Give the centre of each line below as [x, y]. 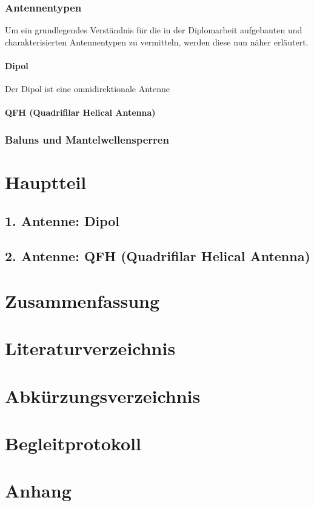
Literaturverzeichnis [90, 348]
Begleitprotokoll [73, 443]
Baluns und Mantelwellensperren [87, 139]
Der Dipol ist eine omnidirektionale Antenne [88, 89]
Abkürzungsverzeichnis [103, 395]
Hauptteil [46, 182]
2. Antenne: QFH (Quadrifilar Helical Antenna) [158, 256]
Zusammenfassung [82, 300]
